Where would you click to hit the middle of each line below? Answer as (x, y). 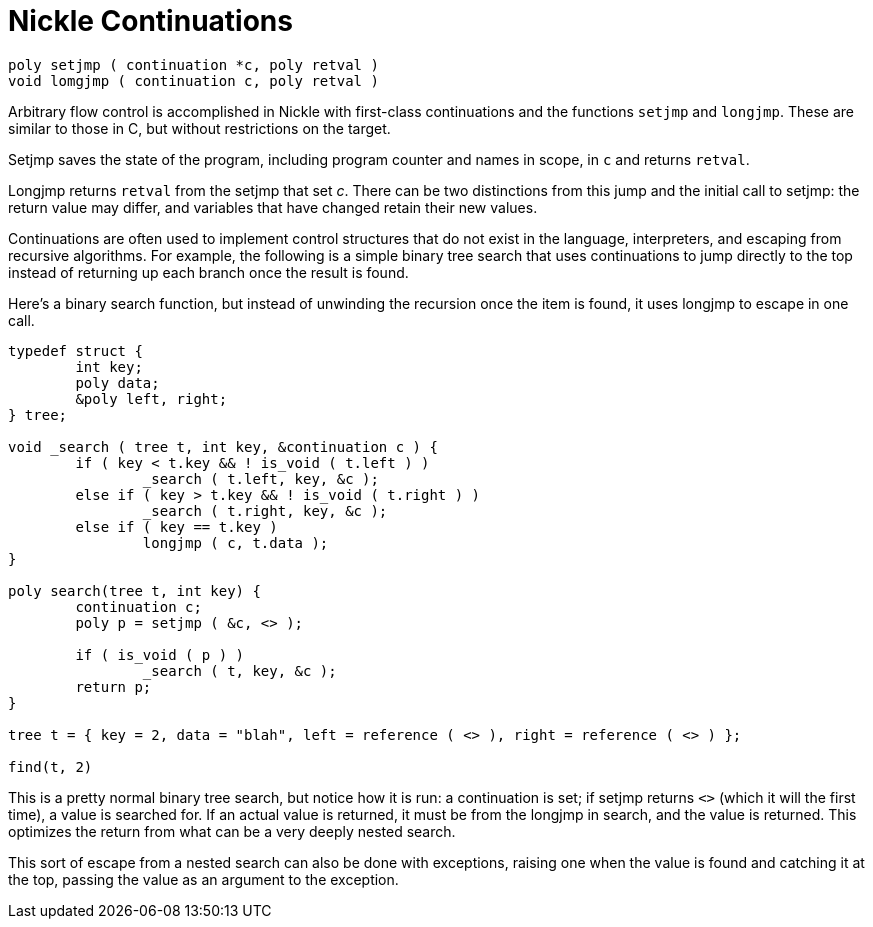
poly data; (117, 382)
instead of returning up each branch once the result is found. (208, 272)
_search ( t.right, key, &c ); (265, 510)
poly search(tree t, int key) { (134, 590)
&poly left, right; (151, 398)
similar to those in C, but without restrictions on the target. (199, 128)
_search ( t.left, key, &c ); (260, 478)
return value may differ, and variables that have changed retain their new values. (273, 207)
